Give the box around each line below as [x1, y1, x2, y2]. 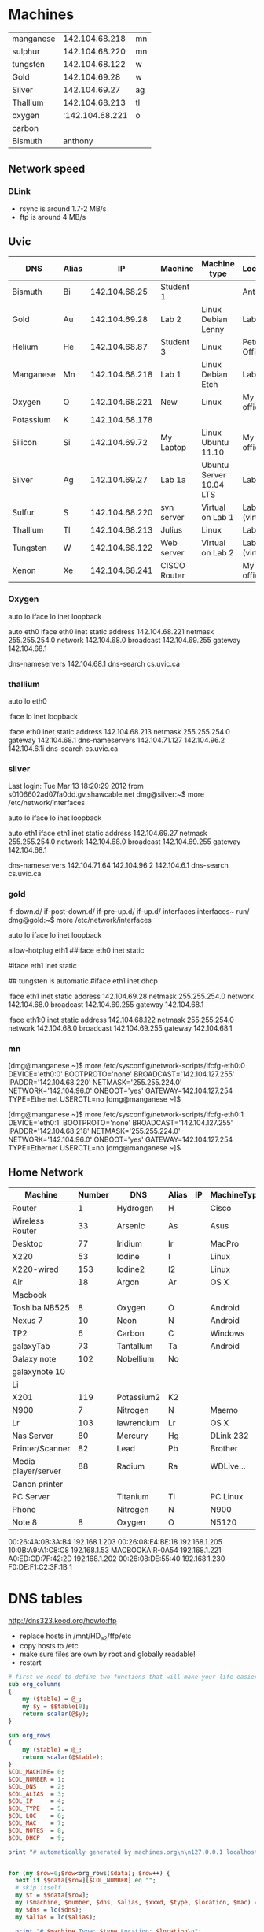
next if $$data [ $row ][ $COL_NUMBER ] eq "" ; [15, 1877, 156, 1885]
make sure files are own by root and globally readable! [19, 1649, 196, 1659]
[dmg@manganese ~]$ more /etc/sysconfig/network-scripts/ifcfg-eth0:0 [8, 1061, 246, 1070]
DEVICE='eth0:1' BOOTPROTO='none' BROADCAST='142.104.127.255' [8, 1117, 233, 1128]
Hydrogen [116, 1202, 154, 1213]
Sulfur [12, 507, 35, 518]
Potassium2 [116, 1391, 161, 1403]
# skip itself [15, 1884, 61, 1892]
